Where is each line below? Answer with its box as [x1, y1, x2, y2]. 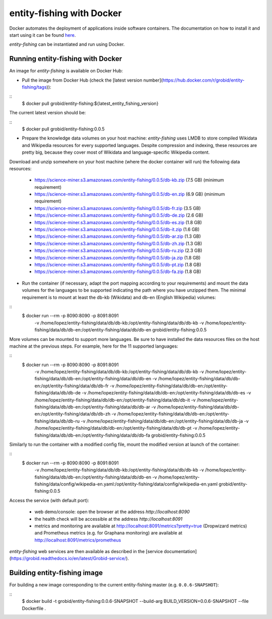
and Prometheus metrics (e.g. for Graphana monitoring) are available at [34, 530, 182, 536]
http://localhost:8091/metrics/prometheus [34, 537, 121, 543]
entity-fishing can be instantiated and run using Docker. [9, 41, 125, 47]
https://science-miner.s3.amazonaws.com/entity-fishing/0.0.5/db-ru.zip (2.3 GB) [34, 247, 202, 254]
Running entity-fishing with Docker [9, 54, 122, 63]
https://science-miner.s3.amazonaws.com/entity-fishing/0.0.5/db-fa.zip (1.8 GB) [34, 268, 201, 274]
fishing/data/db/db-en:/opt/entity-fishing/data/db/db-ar [34, 404, 151, 410]
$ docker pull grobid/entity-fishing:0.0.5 [22, 126, 105, 132]
